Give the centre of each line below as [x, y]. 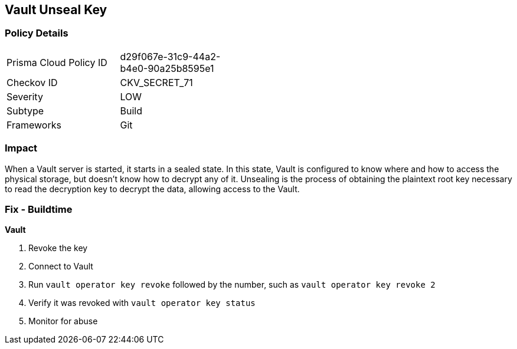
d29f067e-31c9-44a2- [170, 56]
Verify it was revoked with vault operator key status [142, 303]
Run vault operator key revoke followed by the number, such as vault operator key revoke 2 [232, 285]
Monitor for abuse [63, 321]
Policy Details [37, 33]
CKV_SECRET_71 [156, 82]
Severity [25, 96]
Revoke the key [58, 248]
